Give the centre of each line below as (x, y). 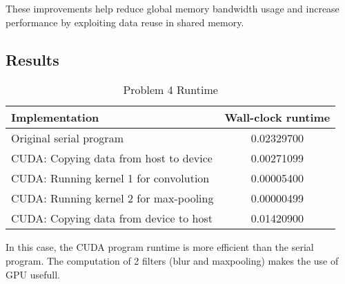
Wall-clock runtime (277, 117)
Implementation (55, 117)
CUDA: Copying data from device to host (112, 218)
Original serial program (67, 138)
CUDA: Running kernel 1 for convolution (110, 178)
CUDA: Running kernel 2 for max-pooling (112, 198)
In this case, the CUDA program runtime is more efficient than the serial (160, 247)
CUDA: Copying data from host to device (112, 158)
